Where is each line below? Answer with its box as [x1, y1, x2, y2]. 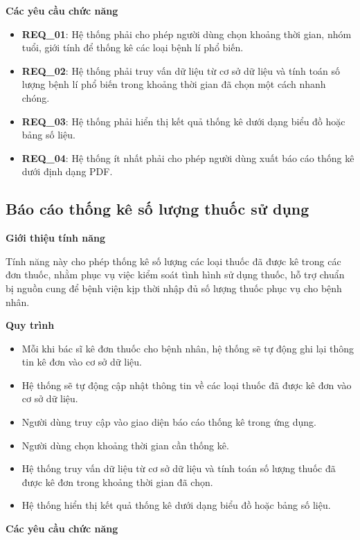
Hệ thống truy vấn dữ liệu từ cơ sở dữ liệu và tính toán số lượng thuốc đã [21, 461, 336, 476]
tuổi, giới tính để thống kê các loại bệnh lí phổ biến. [21, 40, 244, 55]
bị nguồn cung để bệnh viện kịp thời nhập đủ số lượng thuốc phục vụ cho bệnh [6, 280, 342, 295]
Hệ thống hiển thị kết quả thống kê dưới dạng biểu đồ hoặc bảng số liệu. [21, 498, 331, 512]
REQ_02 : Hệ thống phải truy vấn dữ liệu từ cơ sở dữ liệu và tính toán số [21, 63, 340, 78]
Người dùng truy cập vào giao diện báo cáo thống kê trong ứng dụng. [21, 415, 316, 429]
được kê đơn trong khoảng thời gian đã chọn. [21, 474, 213, 489]
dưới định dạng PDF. [21, 164, 113, 179]
